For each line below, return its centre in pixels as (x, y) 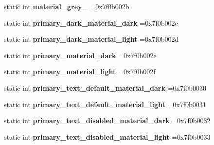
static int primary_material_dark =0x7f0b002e (80, 55)
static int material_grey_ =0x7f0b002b (67, 6)
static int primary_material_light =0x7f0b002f (80, 72)
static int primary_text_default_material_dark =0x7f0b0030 (105, 88)
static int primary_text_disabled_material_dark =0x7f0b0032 (107, 121)
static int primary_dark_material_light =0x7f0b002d (91, 39)
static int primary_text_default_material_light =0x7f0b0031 (105, 104)
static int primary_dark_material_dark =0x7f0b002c (91, 23)
